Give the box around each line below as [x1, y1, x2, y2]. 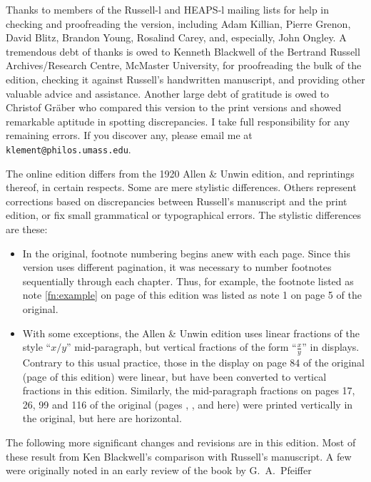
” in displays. [302, 339, 360, 354]
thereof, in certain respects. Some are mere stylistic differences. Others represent [6, 180, 357, 195]
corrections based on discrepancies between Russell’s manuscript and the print [6, 193, 347, 208]
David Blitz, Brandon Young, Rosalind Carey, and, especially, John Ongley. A [6, 30, 347, 45]
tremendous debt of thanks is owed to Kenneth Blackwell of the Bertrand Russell [6, 43, 360, 58]
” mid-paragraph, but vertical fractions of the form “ [66, 339, 297, 354]
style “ [22, 339, 51, 354]
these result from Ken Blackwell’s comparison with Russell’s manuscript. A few [6, 448, 352, 463]
